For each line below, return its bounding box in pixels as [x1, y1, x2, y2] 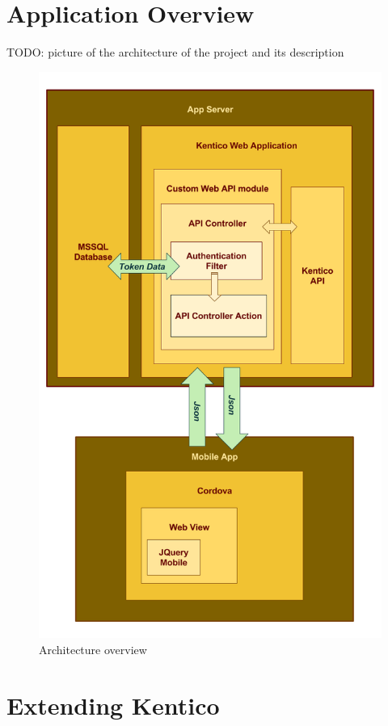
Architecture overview [39, 640, 147, 657]
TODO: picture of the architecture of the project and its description [6, 44, 344, 61]
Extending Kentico [6, 688, 220, 721]
